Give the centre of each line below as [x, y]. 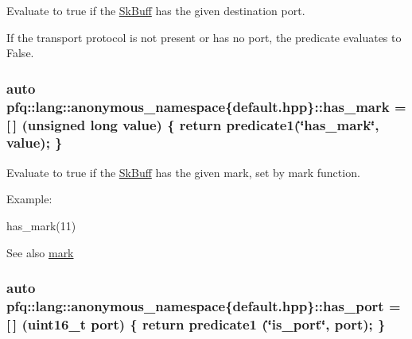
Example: [29, 199]
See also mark [40, 252]
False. [20, 53]
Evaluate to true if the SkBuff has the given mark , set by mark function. [183, 172]
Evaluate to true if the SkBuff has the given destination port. [156, 10]
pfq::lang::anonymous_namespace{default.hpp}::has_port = [204, 305]
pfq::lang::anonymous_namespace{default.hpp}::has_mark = [206, 106]
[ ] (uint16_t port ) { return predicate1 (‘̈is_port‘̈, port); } [196, 324]
